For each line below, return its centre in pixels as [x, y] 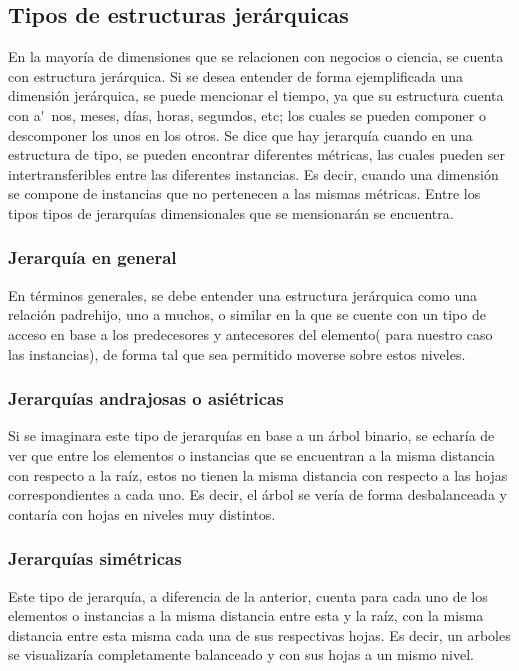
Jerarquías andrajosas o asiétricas [146, 398]
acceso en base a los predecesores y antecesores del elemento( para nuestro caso [250, 333]
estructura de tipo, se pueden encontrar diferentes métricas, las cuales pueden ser [256, 154]
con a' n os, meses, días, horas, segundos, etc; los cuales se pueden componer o [247, 114]
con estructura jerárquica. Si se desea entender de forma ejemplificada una [236, 75]
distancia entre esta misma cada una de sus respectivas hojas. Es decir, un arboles [259, 634]
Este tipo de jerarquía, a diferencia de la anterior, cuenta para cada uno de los [248, 595]
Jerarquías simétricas [95, 558]
